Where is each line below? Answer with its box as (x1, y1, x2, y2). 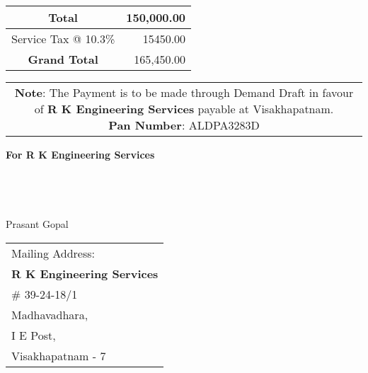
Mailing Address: (11, 244, 96, 261)
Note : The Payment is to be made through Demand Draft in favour (14, 84, 354, 101)
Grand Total (28, 51, 98, 67)
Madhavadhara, (11, 306, 88, 323)
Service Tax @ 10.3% (11, 30, 115, 47)
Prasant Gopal (6, 216, 69, 231)
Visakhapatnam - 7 (11, 347, 106, 364)
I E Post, (11, 326, 56, 343)
